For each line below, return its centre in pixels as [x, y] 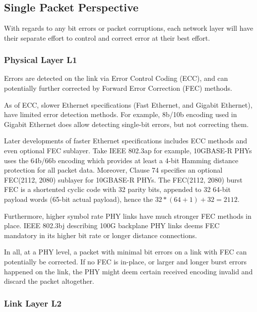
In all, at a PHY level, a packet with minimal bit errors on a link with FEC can [126, 252]
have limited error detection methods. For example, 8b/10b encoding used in [121, 114]
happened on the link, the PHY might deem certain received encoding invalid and [128, 271]
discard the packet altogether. [49, 281]
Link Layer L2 [33, 303]
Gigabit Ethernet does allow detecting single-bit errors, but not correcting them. [127, 124]
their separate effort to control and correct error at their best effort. [107, 37]
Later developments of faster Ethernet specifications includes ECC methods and [126, 141]
